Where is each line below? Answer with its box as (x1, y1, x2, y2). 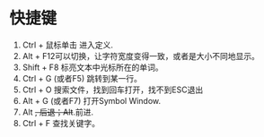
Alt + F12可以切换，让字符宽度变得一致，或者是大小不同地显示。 (22, 50, 260, 61)
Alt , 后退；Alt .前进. (22, 107, 94, 117)
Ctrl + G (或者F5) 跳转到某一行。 (22, 73, 142, 83)
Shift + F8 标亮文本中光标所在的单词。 (22, 62, 163, 73)
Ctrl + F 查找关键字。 (22, 117, 101, 128)
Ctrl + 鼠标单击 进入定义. (22, 39, 114, 50)
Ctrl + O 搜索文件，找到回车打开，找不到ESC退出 (22, 84, 204, 95)
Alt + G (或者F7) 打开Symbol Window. (22, 95, 162, 106)
